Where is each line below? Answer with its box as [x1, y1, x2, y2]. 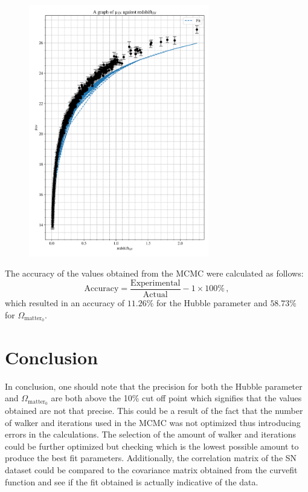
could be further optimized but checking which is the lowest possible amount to [5, 439, 299, 452]
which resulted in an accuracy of [5, 297, 125, 309]
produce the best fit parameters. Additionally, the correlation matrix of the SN [5, 451, 297, 464]
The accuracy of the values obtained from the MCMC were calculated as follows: [5, 267, 304, 280]
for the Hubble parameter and [156, 297, 268, 309]
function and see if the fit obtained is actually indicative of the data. [5, 475, 258, 488]
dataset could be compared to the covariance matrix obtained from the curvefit [5, 464, 298, 476]
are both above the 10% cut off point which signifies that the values [51, 392, 302, 404]
